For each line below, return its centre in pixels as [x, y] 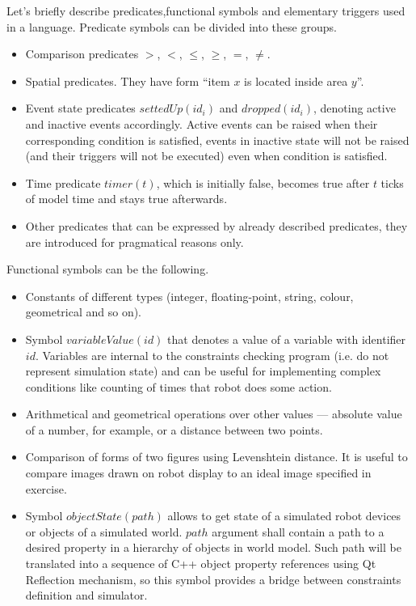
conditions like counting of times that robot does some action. [179, 386]
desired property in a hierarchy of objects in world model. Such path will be [213, 547]
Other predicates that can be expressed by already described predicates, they [216, 225]
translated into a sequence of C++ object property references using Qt [201, 564]
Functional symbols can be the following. [108, 269]
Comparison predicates [82, 54]
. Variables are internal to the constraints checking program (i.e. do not [212, 355]
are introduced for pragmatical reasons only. [134, 242]
